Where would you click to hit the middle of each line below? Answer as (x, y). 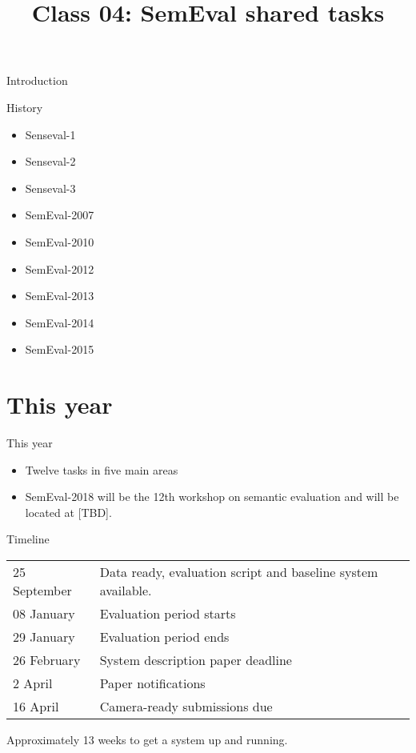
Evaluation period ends (164, 637)
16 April (36, 706)
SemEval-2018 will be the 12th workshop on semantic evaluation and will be (212, 497)
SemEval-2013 (60, 296)
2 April (33, 683)
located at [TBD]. (68, 512)
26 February (47, 660)
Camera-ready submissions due (186, 706)
